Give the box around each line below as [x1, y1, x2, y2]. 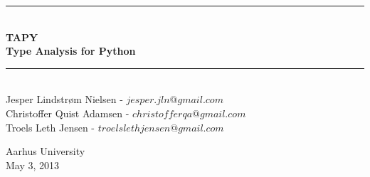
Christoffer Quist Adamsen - [6, 105, 129, 120]
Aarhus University [6, 144, 85, 159]
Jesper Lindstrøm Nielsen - [6, 92, 123, 107]
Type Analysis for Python [6, 43, 136, 58]
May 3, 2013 [6, 157, 60, 172]
